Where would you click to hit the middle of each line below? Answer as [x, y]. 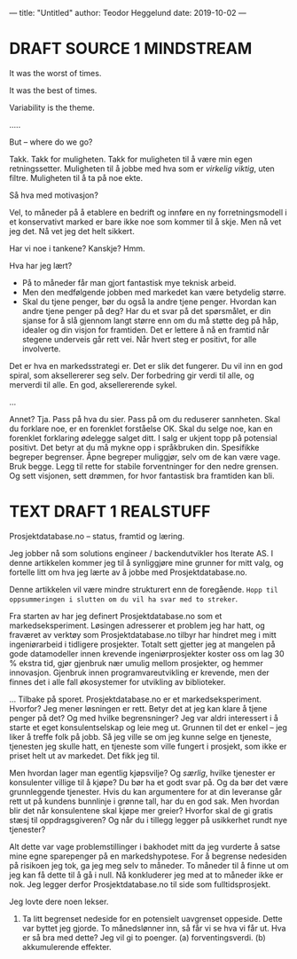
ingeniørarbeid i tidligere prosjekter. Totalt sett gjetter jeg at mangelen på [142, 644]
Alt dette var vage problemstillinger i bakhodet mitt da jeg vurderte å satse [145, 846]
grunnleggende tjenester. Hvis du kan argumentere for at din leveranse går [145, 791]
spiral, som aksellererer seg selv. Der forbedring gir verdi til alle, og [132, 375]
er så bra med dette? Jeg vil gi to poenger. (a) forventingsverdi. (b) [144, 937]
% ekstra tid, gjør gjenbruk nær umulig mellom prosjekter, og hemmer [136, 663]
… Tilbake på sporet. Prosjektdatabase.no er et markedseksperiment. [135, 699]
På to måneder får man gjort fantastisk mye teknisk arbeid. [129, 282]
